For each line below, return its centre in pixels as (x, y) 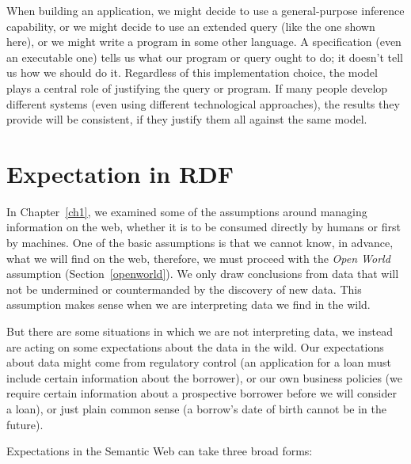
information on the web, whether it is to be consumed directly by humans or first (204, 227)
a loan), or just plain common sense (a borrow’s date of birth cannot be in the (196, 409)
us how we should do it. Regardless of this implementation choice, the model (192, 72)
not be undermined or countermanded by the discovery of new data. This (184, 289)
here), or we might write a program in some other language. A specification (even (204, 42)
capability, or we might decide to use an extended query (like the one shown (191, 26)
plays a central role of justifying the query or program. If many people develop (197, 87)
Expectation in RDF (120, 173)
